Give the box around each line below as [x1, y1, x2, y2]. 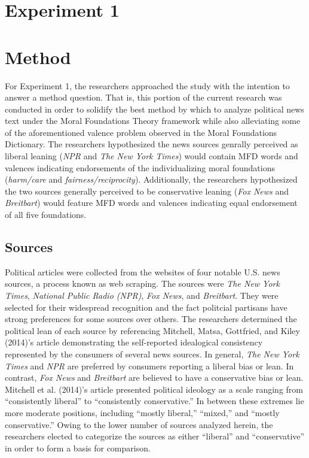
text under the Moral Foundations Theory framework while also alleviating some [5, 114, 301, 127]
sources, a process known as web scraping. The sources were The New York [5, 277, 280, 290]
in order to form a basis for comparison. [5, 441, 151, 454]
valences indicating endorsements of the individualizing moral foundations [5, 161, 275, 174]
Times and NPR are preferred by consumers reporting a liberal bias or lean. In [5, 359, 294, 372]
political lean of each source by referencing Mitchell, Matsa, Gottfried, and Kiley [5, 324, 300, 336]
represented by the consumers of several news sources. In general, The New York [5, 347, 299, 360]
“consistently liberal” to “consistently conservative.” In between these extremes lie [5, 395, 304, 407]
